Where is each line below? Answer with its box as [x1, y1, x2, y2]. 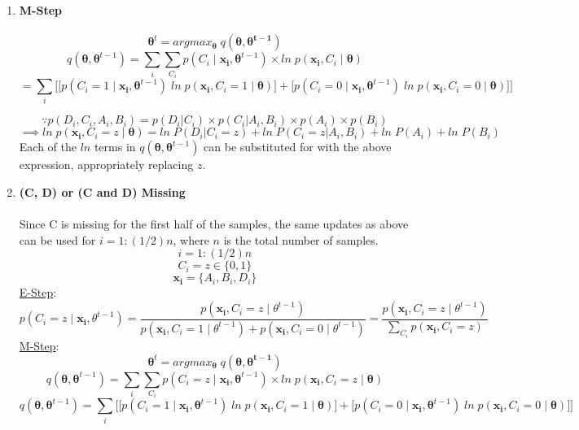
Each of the [19, 138, 77, 155]
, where [173, 231, 209, 248]
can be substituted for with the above [204, 138, 392, 155]
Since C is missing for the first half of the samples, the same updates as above [19, 215, 409, 232]
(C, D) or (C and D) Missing [19, 184, 186, 201]
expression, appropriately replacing [19, 156, 194, 173]
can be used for [19, 231, 96, 248]
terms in [94, 138, 136, 155]
